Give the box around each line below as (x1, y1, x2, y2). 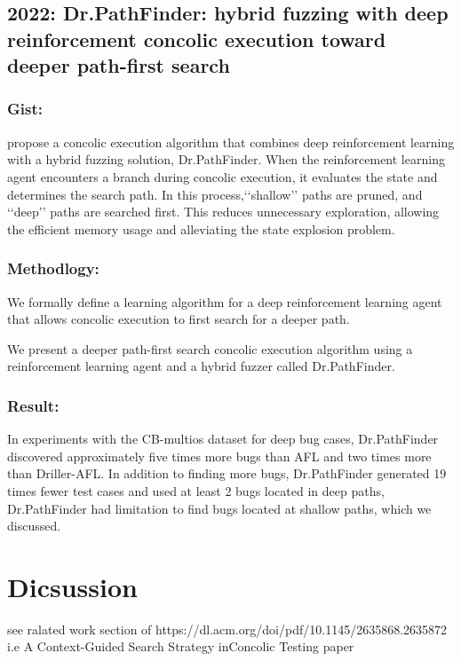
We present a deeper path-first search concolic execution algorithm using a (7, 339, 413, 358)
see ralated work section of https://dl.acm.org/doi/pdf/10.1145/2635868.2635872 (7, 619, 448, 638)
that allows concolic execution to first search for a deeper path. (7, 310, 350, 328)
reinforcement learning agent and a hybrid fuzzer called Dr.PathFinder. (7, 357, 395, 375)
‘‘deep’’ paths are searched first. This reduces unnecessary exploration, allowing (7, 202, 440, 221)
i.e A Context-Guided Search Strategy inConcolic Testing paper (7, 637, 354, 656)
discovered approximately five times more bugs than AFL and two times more (7, 446, 432, 465)
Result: (7, 394, 60, 416)
